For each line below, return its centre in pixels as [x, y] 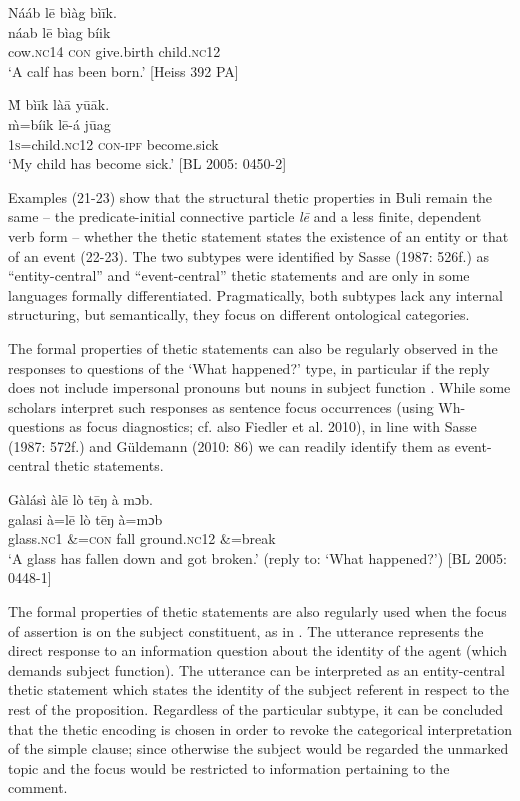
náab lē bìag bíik [59, 31]
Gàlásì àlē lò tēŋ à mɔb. [80, 499]
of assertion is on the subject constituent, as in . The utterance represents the [246, 630]
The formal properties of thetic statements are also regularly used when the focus [257, 611]
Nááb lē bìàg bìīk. [62, 12]
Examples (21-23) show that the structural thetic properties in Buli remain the [250, 196]
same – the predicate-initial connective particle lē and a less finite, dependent [245, 216]
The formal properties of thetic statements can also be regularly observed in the [253, 347]
